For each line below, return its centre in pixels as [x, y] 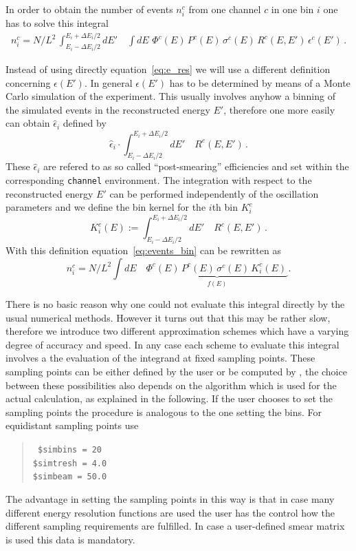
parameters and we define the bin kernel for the [106, 207]
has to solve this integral [57, 23]
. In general [108, 82]
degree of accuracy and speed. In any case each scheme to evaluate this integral [173, 344]
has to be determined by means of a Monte [260, 82]
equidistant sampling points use [72, 425]
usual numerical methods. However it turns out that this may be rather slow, [168, 317]
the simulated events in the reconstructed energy [108, 109]
